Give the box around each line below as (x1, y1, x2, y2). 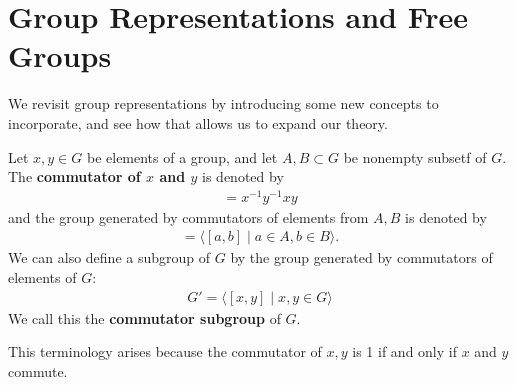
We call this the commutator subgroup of (8, 307, 281, 328)
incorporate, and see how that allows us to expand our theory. (8, 112, 388, 133)
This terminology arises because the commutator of (8, 341, 322, 362)
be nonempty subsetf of (343, 146, 487, 167)
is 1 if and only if (352, 341, 457, 362)
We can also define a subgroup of (8, 247, 211, 268)
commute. (8, 360, 68, 381)
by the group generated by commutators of (230, 247, 493, 268)
